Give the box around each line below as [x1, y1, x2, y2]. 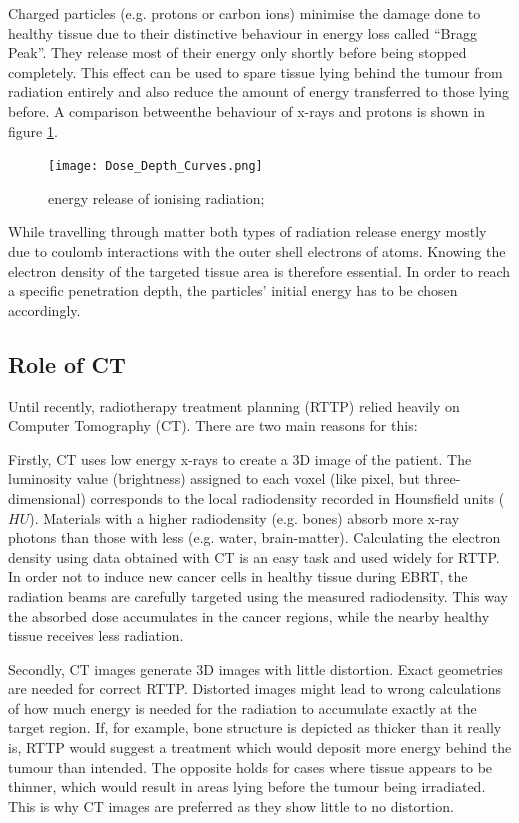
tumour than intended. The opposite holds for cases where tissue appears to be [8, 756, 493, 777]
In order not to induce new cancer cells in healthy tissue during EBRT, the [8, 566, 468, 587]
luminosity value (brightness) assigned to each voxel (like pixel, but [8, 468, 420, 489]
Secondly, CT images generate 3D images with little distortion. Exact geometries [8, 658, 503, 679]
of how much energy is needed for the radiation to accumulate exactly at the [8, 697, 477, 718]
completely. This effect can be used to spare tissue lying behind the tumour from [8, 61, 503, 82]
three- [424, 468, 461, 489]
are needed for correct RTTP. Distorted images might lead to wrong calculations [8, 678, 501, 699]
